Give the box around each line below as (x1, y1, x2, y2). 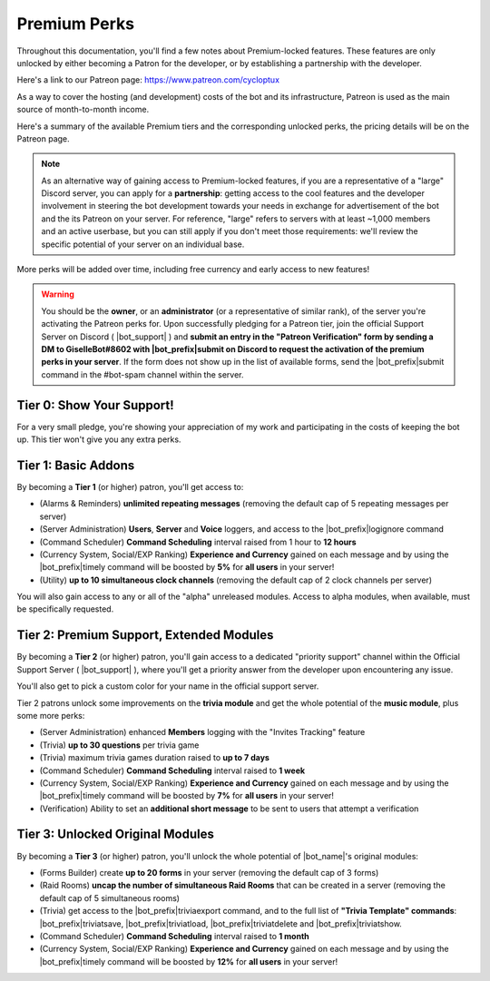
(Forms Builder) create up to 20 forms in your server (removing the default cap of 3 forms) (39, 867, 379, 878)
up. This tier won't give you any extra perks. (16, 434, 181, 445)
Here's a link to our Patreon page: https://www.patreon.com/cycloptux (16, 74, 280, 85)
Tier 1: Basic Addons (16, 457, 135, 473)
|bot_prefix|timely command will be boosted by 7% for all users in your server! (39, 790, 335, 801)
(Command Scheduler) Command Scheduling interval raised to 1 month (39, 930, 310, 941)
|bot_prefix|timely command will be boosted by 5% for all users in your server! (39, 562, 335, 573)
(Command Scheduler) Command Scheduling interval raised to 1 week (39, 765, 306, 776)
